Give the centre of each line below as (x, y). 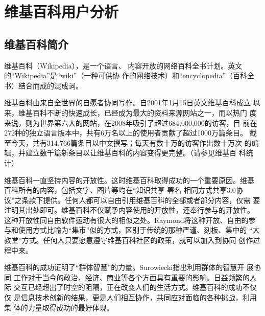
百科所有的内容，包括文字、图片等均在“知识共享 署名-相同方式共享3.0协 (124, 190)
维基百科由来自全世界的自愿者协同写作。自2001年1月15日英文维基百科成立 (127, 103)
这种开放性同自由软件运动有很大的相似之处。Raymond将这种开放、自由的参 (130, 220)
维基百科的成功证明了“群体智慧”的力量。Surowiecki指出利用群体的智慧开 (124, 267)
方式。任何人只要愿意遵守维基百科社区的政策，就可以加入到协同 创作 (137, 240)
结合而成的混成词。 (50, 85)
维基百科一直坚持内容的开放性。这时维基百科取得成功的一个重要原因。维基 (129, 180)
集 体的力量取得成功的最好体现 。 (59, 307)
